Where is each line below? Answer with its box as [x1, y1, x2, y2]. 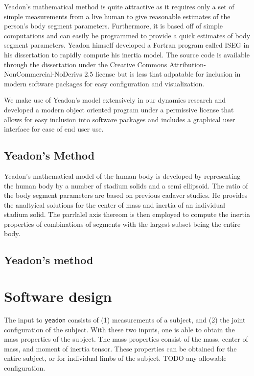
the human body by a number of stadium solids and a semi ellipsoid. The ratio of [4, 180, 248, 190]
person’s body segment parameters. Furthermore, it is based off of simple [4, 21, 223, 31]
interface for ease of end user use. [4, 124, 104, 134]
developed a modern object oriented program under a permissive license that [4, 104, 234, 114]
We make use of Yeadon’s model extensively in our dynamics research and [4, 95, 226, 105]
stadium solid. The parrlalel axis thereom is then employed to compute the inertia [4, 209, 250, 219]
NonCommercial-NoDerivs [4, 69, 82, 79]
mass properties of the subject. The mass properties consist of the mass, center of [4, 334, 248, 344]
